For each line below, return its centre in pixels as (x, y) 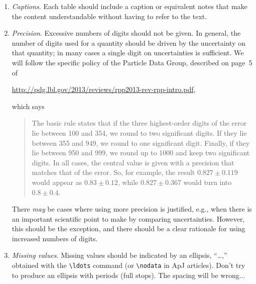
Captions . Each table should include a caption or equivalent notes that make (130, 6)
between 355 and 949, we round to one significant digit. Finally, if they (141, 143)
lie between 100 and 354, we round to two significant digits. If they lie (139, 132)
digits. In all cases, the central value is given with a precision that (133, 162)
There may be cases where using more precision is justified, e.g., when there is (132, 209)
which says (28, 106)
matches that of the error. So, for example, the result (113, 172)
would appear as (57, 182)
